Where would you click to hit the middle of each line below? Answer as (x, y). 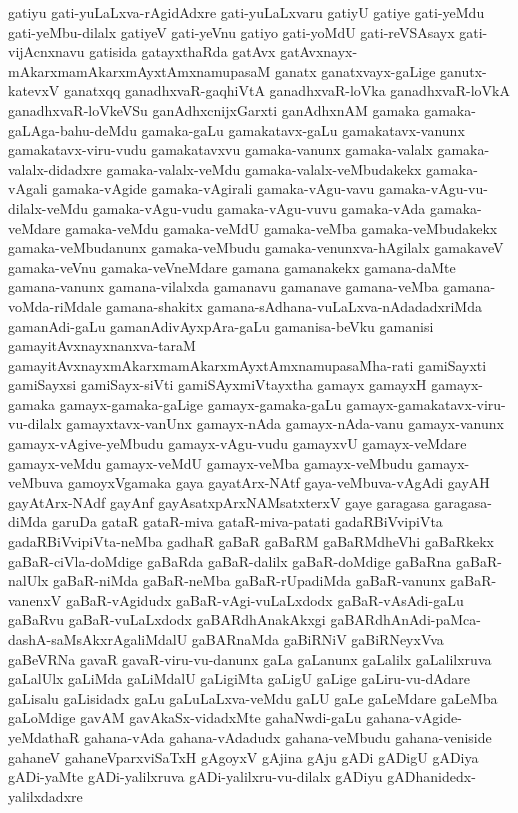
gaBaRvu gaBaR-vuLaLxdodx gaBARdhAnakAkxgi (167, 619)
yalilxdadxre (45, 795)
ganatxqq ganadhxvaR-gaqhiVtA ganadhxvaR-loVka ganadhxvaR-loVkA (286, 90)
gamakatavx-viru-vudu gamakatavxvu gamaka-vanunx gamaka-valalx (220, 149)
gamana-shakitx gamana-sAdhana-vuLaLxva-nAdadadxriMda (294, 305)
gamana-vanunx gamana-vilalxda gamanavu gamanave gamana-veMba (223, 286)
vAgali (28, 188)
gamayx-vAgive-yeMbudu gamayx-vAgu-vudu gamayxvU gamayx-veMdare (237, 443)
